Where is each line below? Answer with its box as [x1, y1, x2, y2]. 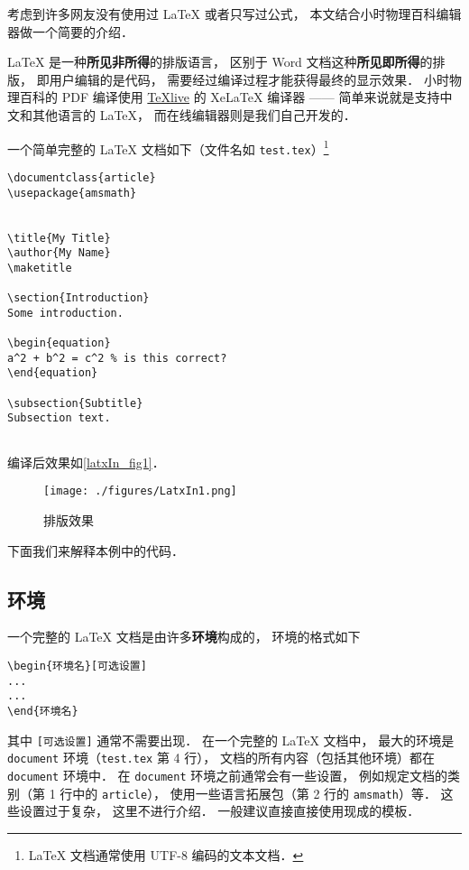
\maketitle [7, 261, 72, 274]
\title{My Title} [7, 231, 111, 245]
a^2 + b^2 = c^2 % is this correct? [7, 351, 227, 365]
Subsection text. [7, 412, 111, 425]
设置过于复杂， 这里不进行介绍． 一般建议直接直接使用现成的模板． [19, 801, 420, 820]
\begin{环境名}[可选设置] [7, 659, 147, 672]
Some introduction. [7, 306, 124, 319]
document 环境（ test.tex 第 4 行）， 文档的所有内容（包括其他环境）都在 [7, 748, 435, 767]
